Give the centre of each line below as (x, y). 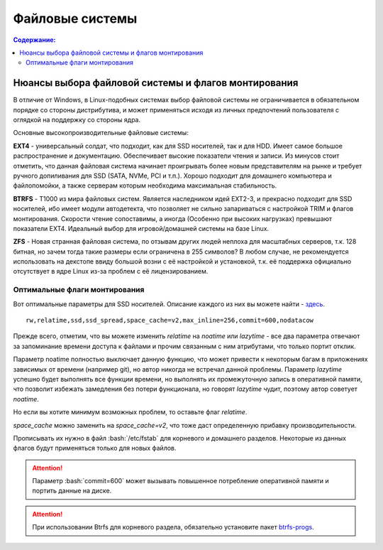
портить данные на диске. (72, 491)
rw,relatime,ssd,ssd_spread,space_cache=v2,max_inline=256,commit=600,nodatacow (170, 320)
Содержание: (34, 40)
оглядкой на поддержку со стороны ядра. (77, 120)
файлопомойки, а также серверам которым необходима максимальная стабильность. (145, 185)
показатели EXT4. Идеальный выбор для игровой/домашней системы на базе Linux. (141, 228)
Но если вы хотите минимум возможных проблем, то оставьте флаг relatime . (130, 412)
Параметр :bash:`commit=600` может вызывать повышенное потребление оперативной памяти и (181, 481)
